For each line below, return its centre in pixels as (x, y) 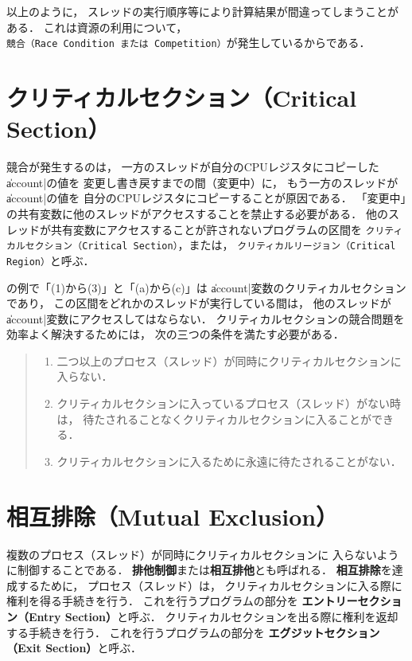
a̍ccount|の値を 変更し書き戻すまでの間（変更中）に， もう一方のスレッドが (202, 182)
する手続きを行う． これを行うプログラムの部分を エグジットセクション (193, 632)
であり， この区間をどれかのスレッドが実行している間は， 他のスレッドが (199, 303)
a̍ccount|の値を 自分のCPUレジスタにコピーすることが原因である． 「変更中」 (206, 198)
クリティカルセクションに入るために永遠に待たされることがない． (229, 461)
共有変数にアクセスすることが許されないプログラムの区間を (206, 229)
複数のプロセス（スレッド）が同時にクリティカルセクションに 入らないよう (203, 554)
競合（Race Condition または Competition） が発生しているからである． (189, 43)
